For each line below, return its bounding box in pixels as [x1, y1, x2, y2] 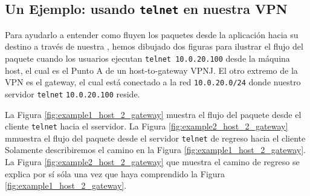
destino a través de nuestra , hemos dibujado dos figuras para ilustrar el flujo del [5, 40, 303, 53]
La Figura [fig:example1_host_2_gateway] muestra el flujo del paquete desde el [5, 108, 302, 120]
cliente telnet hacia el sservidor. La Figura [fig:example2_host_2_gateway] [5, 120, 288, 132]
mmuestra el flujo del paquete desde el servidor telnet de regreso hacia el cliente [5, 131, 306, 144]
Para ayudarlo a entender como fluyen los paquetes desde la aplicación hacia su [5, 28, 299, 41]
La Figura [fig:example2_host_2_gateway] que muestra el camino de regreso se [5, 155, 300, 168]
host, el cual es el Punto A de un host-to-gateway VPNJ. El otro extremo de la [5, 64, 298, 76]
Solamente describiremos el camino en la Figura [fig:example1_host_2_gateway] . [5, 143, 306, 156]
